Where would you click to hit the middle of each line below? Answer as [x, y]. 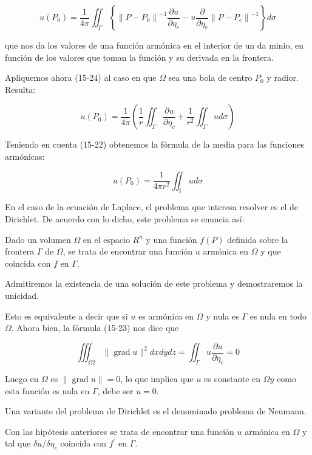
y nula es [222, 316]
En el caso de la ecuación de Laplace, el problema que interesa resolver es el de [151, 207]
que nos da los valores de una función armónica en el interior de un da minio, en [154, 45]
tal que [18, 443]
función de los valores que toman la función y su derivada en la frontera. [139, 57]
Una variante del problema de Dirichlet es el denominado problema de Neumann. [156, 411]
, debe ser [115, 390]
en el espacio [106, 239]
